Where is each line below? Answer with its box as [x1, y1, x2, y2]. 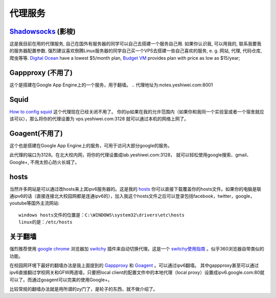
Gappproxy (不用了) [9, 68, 73, 77]
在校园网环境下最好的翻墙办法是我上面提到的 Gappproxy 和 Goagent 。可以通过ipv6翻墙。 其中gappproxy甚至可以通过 [9, 262, 259, 268]
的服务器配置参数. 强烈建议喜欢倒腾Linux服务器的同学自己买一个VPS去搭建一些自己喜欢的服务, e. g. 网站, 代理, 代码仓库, [9, 48, 262, 54]
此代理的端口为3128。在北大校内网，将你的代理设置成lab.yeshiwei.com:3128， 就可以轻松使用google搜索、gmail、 [9, 152, 251, 158]
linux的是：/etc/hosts [18, 219, 73, 225]
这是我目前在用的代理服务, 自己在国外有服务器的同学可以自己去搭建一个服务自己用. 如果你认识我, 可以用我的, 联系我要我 [9, 41, 262, 47]
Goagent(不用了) [9, 129, 63, 137]
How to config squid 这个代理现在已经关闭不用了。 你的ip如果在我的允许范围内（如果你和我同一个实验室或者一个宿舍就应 [9, 108, 264, 114]
